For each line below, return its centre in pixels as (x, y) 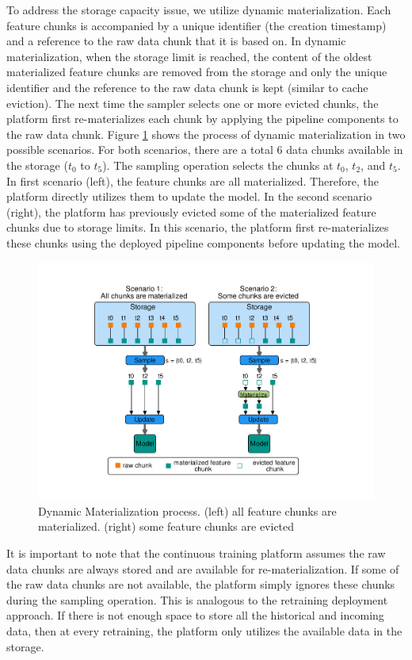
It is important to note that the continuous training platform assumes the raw (196, 553)
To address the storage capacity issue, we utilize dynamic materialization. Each (199, 10)
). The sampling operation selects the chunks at (218, 165)
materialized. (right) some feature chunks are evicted (166, 526)
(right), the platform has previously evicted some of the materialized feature (191, 211)
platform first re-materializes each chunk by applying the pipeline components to (202, 119)
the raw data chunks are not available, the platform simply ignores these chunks (201, 584)
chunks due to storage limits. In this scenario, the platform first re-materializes (198, 227)
